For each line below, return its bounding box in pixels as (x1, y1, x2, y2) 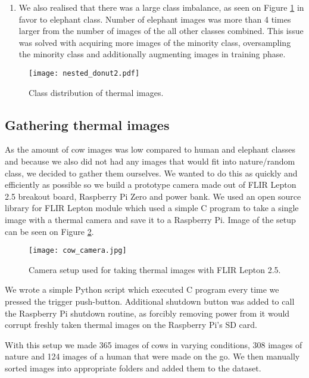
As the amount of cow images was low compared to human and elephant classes (5, 143, 296, 156)
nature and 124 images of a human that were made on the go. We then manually (5, 350, 300, 362)
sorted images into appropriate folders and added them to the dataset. (5, 361, 261, 374)
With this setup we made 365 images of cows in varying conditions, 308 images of (5, 338, 302, 351)
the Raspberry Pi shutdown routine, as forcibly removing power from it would (5, 306, 290, 319)
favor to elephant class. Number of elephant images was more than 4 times (18, 13, 291, 25)
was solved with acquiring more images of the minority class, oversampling (18, 36, 291, 48)
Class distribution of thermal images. (29, 86, 164, 98)
